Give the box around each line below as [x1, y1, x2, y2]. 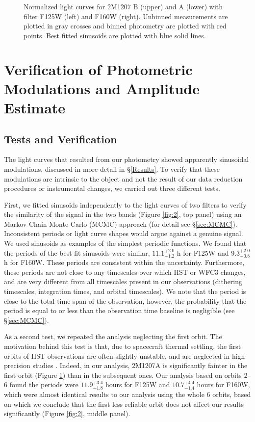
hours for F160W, [197, 379, 250, 390]
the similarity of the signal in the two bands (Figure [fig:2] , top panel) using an [4, 209, 242, 219]
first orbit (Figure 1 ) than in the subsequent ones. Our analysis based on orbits [4, 369, 242, 380]
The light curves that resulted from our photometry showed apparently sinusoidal [4, 154, 249, 164]
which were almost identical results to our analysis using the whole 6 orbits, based [4, 389, 251, 399]
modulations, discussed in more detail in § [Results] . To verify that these [4, 163, 220, 174]
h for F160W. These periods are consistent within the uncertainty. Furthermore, [4, 257, 245, 267]
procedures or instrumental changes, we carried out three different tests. [4, 183, 220, 193]
